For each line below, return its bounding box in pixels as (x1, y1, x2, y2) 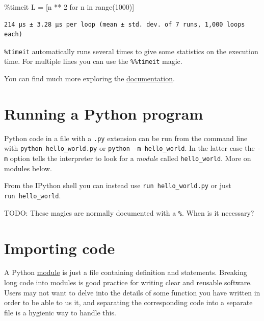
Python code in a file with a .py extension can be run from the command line (4, 132, 248, 143)
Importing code (4, 237, 115, 258)
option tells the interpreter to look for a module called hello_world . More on (10, 153, 251, 164)
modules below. (4, 163, 52, 173)
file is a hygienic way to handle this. (4, 307, 116, 317)
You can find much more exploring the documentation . (4, 73, 175, 84)
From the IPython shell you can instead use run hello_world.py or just (4, 180, 231, 191)
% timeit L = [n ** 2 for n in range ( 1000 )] (4, 2, 135, 12)
